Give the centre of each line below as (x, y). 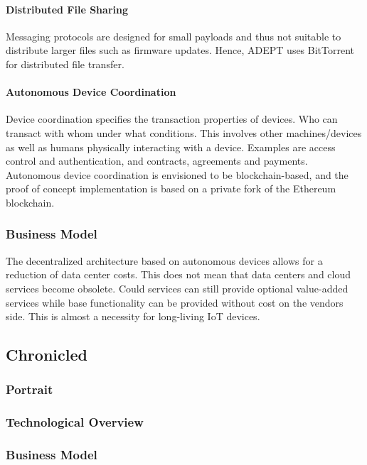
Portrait (30, 389)
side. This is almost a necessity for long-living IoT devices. (133, 316)
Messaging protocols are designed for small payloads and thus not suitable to (174, 36)
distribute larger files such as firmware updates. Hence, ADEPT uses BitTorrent (180, 50)
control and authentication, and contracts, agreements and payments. (157, 161)
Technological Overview (75, 422)
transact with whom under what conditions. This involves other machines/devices (184, 132)
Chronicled (47, 355)
